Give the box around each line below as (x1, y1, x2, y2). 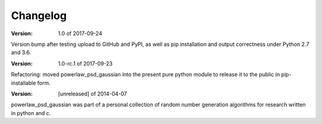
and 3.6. (11, 49, 31, 56)
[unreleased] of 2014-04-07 (58, 90, 128, 97)
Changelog (11, 9, 67, 22)
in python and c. (11, 109, 51, 116)
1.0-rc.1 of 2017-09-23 (58, 60, 113, 67)
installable (11, 79, 36, 86)
